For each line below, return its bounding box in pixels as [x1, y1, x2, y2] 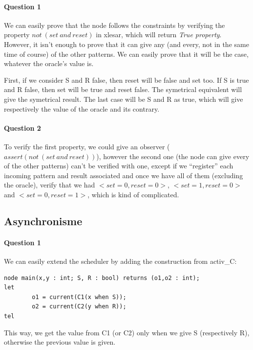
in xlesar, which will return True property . [96, 29, 222, 40]
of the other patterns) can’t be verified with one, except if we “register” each [4, 161, 233, 171]
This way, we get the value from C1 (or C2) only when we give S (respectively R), [4, 327, 250, 337]
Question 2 [4, 122, 41, 133]
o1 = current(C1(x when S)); [32, 293, 126, 301]
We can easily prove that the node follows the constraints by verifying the [4, 20, 225, 30]
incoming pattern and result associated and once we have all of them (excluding [4, 170, 243, 180]
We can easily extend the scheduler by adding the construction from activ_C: [4, 256, 237, 266]
